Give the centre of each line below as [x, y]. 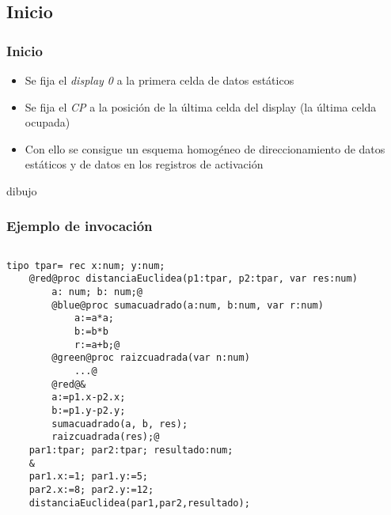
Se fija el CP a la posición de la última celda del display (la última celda [201, 106]
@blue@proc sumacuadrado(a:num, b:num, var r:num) [188, 305]
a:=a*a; [94, 318]
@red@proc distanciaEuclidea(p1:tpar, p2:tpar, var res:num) [193, 279]
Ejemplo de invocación [80, 226]
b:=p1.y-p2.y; [89, 411]
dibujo [22, 190]
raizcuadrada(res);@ [106, 437]
